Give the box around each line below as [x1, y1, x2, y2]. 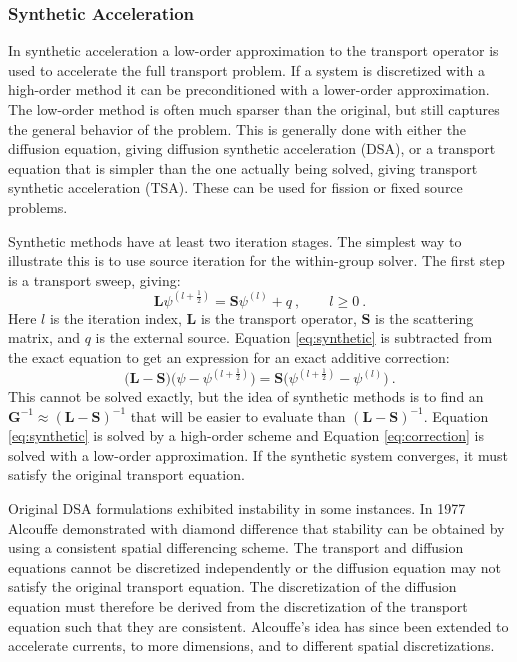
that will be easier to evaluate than [130, 405, 346, 426]
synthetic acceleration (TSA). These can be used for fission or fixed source [8, 177, 463, 198]
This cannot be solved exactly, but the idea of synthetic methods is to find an [8, 386, 484, 406]
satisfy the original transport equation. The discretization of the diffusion [8, 576, 457, 597]
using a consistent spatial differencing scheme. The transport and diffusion [8, 537, 464, 558]
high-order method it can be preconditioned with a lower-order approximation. [8, 79, 490, 100]
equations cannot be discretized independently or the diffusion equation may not [8, 556, 502, 577]
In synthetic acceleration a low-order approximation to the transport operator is [8, 40, 499, 61]
